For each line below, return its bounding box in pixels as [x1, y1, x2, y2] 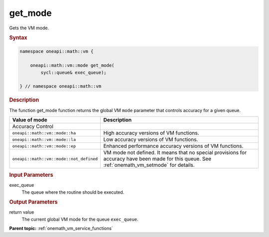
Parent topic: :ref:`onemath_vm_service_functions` [9, 226, 113, 232]
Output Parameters [9, 199, 58, 206]
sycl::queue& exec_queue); [40, 70, 107, 75]
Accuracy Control [12, 123, 54, 129]
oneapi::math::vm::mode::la [12, 137, 76, 142]
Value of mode [12, 117, 47, 123]
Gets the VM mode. [9, 25, 49, 31]
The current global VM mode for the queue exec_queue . [21, 216, 139, 222]
